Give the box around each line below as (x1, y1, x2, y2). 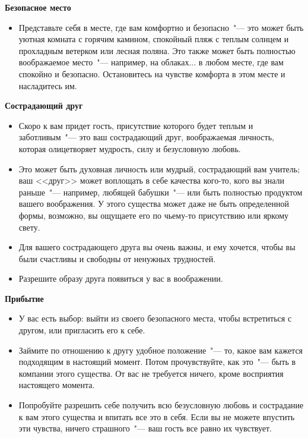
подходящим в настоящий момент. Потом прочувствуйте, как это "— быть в (18, 355, 296, 368)
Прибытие (5, 292, 44, 304)
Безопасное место (5, 1, 71, 13)
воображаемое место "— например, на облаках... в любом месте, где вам (18, 56, 284, 68)
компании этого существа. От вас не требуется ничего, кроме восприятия (18, 367, 284, 379)
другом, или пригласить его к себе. (18, 324, 145, 336)
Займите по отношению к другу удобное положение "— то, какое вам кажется (18, 344, 303, 356)
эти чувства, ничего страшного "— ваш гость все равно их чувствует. (18, 422, 272, 434)
